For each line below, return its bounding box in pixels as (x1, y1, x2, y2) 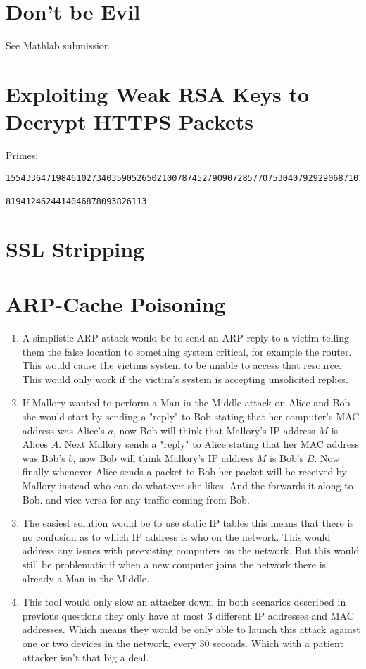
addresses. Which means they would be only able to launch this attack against (22, 622, 360, 637)
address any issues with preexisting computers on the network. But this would (22, 543, 360, 558)
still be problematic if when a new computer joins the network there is (22, 557, 327, 571)
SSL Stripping (6, 234, 145, 263)
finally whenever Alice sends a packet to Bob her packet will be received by (22, 464, 347, 479)
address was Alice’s (22, 423, 105, 437)
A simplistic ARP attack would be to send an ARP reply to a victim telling (22, 330, 349, 345)
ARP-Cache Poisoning (6, 289, 226, 318)
